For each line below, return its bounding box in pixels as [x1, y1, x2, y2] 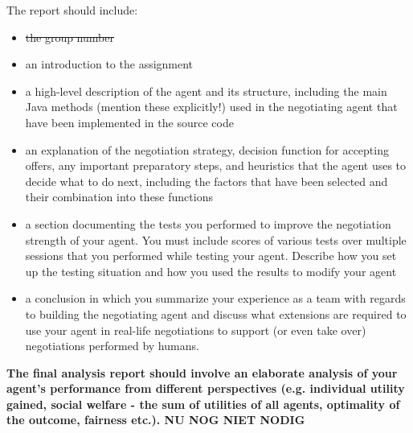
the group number [25, 28, 114, 45]
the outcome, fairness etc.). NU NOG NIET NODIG [6, 411, 305, 428]
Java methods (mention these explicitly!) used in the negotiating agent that [25, 98, 398, 115]
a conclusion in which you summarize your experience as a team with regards [25, 290, 406, 307]
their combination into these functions [25, 188, 213, 205]
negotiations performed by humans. [25, 337, 199, 354]
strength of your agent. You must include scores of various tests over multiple [25, 231, 407, 248]
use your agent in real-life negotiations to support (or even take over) [25, 321, 366, 338]
